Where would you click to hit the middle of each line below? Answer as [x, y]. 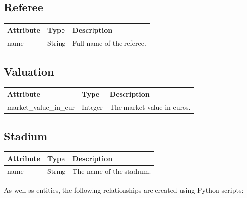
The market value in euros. [150, 107]
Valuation [29, 71]
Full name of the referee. [109, 42]
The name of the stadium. [112, 171]
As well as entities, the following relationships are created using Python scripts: [124, 189]
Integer [92, 107]
